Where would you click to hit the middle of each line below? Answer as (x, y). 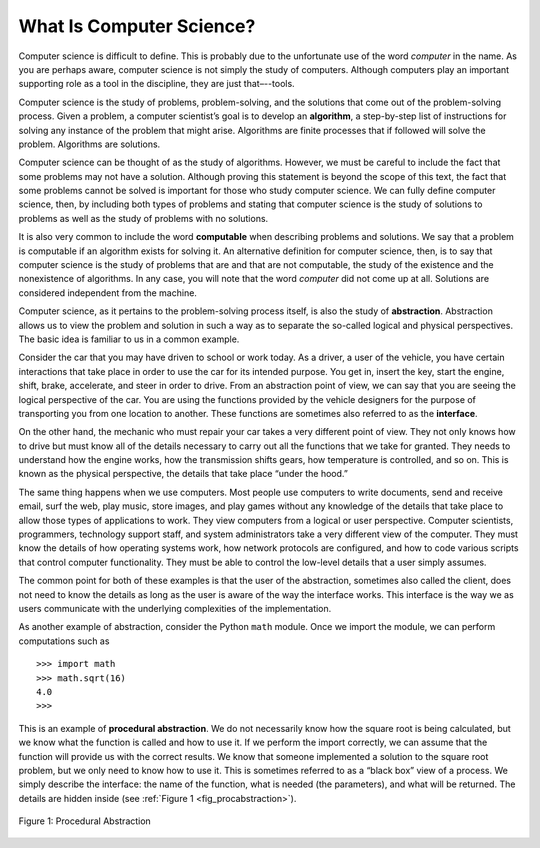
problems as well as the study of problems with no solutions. (143, 218)
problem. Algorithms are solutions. (89, 144)
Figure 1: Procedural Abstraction (85, 821)
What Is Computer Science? (137, 26)
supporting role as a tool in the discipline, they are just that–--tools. (156, 84)
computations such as (64, 641)
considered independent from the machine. (107, 292)
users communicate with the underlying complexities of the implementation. (175, 608)
